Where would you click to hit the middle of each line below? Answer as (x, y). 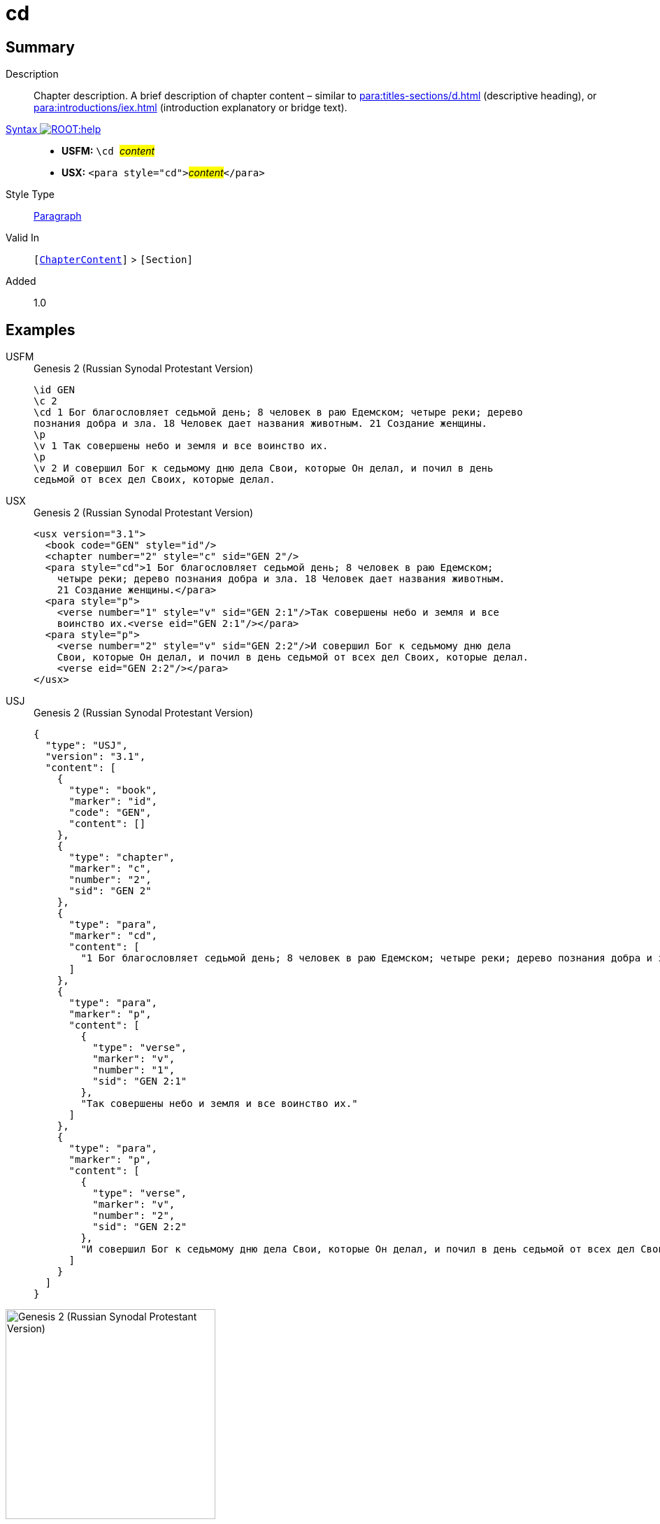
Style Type (30, 195)
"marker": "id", (113, 802)
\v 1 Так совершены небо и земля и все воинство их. (181, 446)
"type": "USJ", (86, 746)
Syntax (22, 129)
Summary (40, 47)
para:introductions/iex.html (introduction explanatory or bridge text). (191, 108)
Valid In (23, 238)
